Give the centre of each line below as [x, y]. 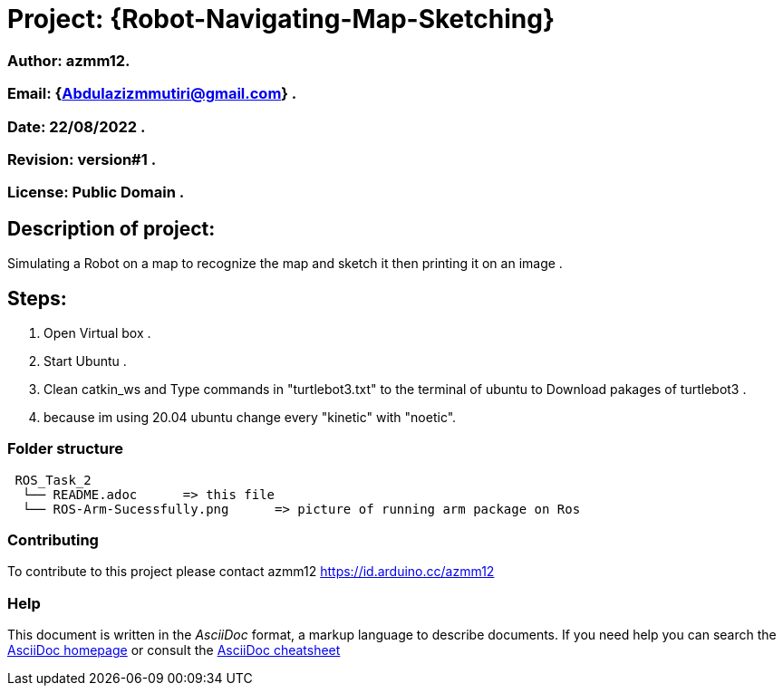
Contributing [53, 540]
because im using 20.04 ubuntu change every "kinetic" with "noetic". [250, 417]
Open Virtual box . [97, 332]
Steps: [37, 298]
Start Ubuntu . [85, 361]
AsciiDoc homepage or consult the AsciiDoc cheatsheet [174, 650]
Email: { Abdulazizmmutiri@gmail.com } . [152, 94]
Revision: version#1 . [82, 159]
